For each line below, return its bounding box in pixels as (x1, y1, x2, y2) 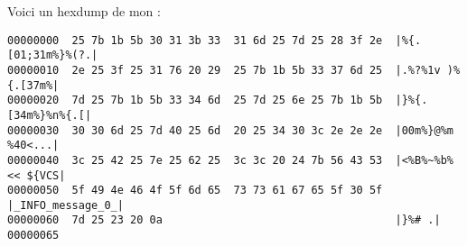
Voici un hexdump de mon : (7, 2, 161, 20)
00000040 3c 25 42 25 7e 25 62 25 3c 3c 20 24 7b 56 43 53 (7, 153, 383, 167)
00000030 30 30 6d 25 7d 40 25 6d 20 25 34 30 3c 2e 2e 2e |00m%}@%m (7, 123, 453, 137)
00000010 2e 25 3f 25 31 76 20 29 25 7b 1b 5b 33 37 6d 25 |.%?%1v (7, 63, 441, 77)
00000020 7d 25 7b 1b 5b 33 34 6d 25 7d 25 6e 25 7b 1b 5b (7, 94, 383, 107)
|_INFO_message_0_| (7, 198, 124, 212)
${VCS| (26, 169, 66, 182)
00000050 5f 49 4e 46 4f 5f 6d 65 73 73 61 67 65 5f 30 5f (7, 184, 383, 197)
